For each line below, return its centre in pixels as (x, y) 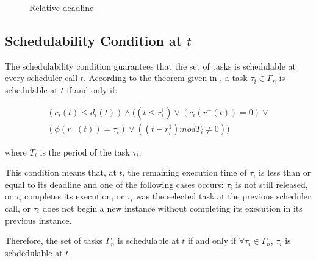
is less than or (285, 172)
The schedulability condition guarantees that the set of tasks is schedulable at (150, 66)
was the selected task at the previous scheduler (223, 196)
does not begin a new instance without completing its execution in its (172, 208)
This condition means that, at (61, 172)
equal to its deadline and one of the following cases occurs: (114, 184)
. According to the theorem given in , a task (165, 78)
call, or (18, 208)
